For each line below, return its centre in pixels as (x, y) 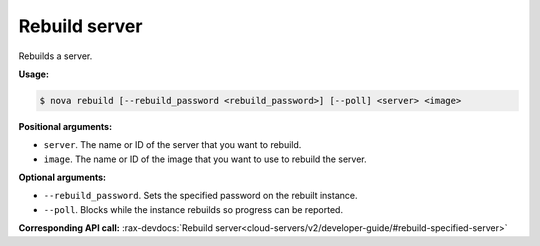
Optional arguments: (62, 177)
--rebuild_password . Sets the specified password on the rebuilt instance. (200, 196)
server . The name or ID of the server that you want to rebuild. (172, 145)
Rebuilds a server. (55, 56)
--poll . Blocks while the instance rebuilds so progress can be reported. (193, 209)
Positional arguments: (65, 126)
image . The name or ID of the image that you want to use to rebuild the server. (205, 159)
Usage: (34, 74)
